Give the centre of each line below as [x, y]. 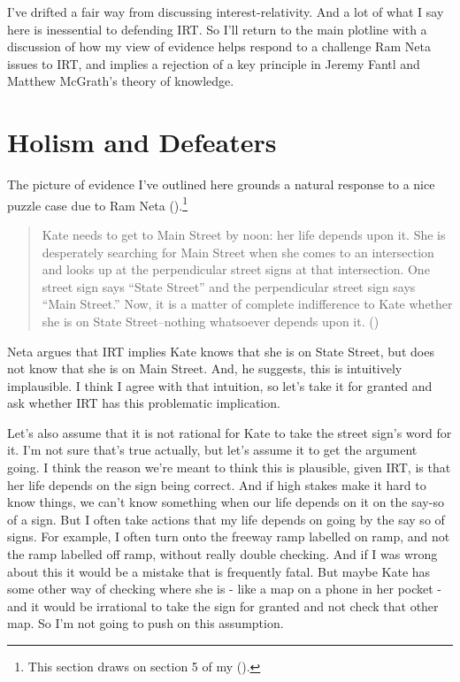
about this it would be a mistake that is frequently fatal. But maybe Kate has [219, 571]
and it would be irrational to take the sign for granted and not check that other [223, 605]
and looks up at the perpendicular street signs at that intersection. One [236, 269]
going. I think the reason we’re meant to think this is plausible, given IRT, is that [229, 467]
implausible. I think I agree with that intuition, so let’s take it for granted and [220, 385]
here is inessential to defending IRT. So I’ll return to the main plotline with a [217, 29]
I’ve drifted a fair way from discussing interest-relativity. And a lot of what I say [226, 11]
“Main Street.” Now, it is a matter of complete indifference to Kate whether [247, 304]
